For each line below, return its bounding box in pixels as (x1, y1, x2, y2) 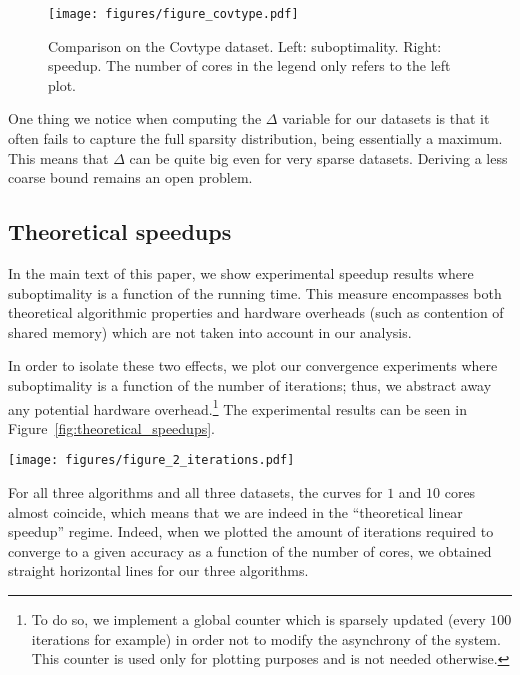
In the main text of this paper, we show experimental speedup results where (8, 263, 474, 284)
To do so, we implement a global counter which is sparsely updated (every (31, 609, 486, 630)
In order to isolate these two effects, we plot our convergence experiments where (8, 355, 498, 376)
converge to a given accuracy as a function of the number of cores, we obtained (8, 540, 492, 561)
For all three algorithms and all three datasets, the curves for (8, 482, 383, 503)
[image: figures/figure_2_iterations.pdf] (8, 453, 295, 468)
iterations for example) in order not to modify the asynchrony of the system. (31, 628, 501, 649)
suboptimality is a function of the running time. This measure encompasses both (8, 282, 502, 303)
